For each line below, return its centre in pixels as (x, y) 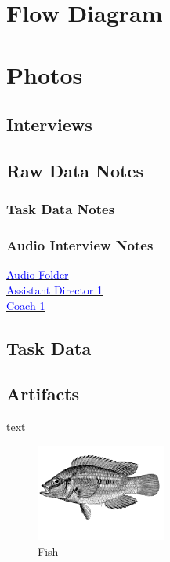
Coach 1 (26, 305)
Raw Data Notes (75, 170)
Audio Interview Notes (80, 245)
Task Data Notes (61, 209)
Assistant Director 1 (54, 289)
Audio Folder (38, 274)
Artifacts (43, 394)
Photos (45, 74)
